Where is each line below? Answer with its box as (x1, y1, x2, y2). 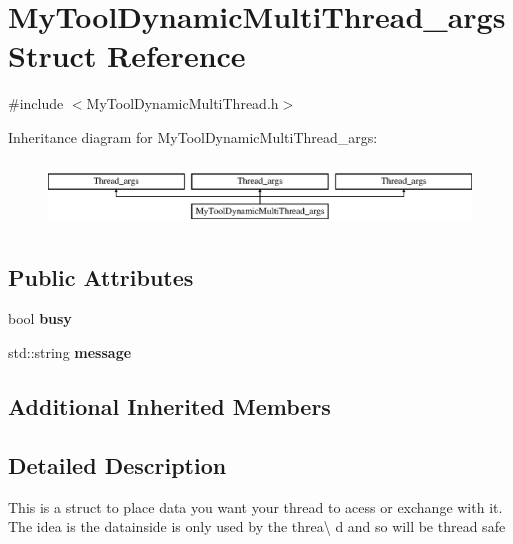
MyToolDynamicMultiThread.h (86, 93, 279, 114)
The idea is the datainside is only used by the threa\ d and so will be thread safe (8, 516, 506, 537)
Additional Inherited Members (8, 391, 331, 422)
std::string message (8, 342, 132, 363)
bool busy (8, 308, 72, 329)
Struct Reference (8, 35, 246, 76)
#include (8, 93, 64, 114)
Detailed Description (8, 449, 227, 480)
